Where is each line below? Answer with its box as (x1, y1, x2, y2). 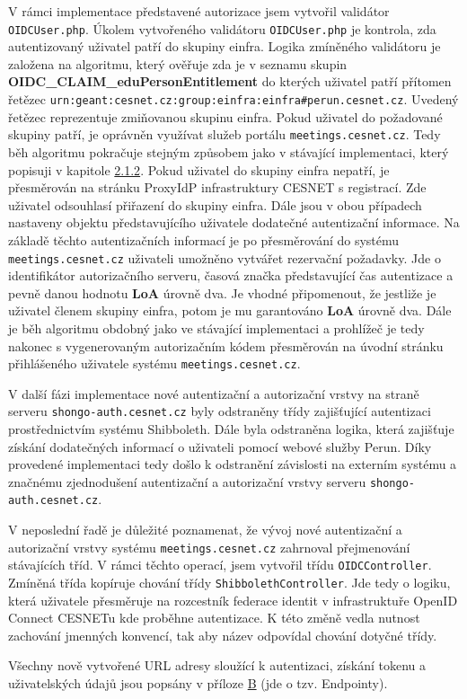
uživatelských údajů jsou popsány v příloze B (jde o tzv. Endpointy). (8, 674, 388, 693)
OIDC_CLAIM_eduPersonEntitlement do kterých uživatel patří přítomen (8, 72, 452, 91)
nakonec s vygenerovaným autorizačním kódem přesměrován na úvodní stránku (8, 336, 444, 355)
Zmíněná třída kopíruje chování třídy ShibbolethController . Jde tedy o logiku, (8, 573, 451, 592)
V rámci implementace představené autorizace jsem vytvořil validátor (8, 2, 390, 20)
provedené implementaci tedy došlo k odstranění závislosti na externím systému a (8, 455, 457, 473)
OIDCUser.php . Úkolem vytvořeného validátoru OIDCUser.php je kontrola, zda (8, 19, 436, 38)
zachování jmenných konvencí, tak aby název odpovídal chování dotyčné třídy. (8, 625, 437, 644)
